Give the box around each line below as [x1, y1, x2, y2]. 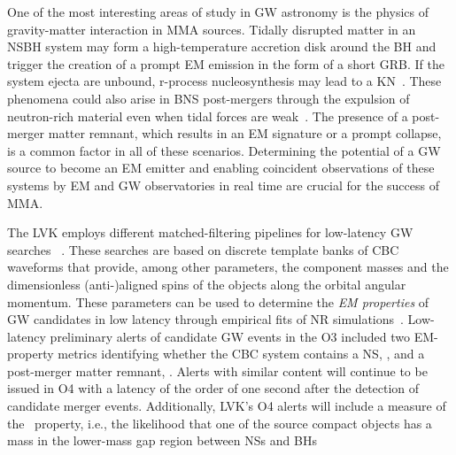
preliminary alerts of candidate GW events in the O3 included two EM [50, 327, 435, 345]
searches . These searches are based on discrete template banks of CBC [7, 240, 399, 258]
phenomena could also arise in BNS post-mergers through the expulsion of [7, 89, 410, 107]
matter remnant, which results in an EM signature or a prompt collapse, [48, 124, 442, 143]
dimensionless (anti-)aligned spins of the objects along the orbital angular [7, 274, 406, 293]
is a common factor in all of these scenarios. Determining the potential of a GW [7, 141, 441, 159]
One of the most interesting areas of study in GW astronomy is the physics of [7, 3, 429, 20]
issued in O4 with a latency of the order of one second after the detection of [7, 379, 420, 397]
